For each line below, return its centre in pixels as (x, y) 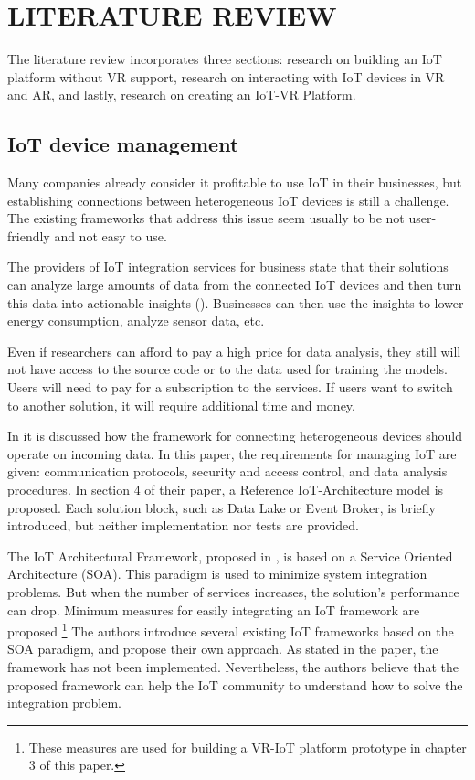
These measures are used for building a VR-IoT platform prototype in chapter (248, 747)
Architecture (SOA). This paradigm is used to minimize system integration (217, 574)
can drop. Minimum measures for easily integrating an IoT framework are (214, 609)
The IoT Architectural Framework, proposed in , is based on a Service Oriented (230, 556)
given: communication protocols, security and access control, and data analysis (227, 471)
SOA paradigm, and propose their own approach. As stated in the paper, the (223, 649)
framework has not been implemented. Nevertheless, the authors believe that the (233, 667)
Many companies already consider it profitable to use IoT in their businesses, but (235, 182)
